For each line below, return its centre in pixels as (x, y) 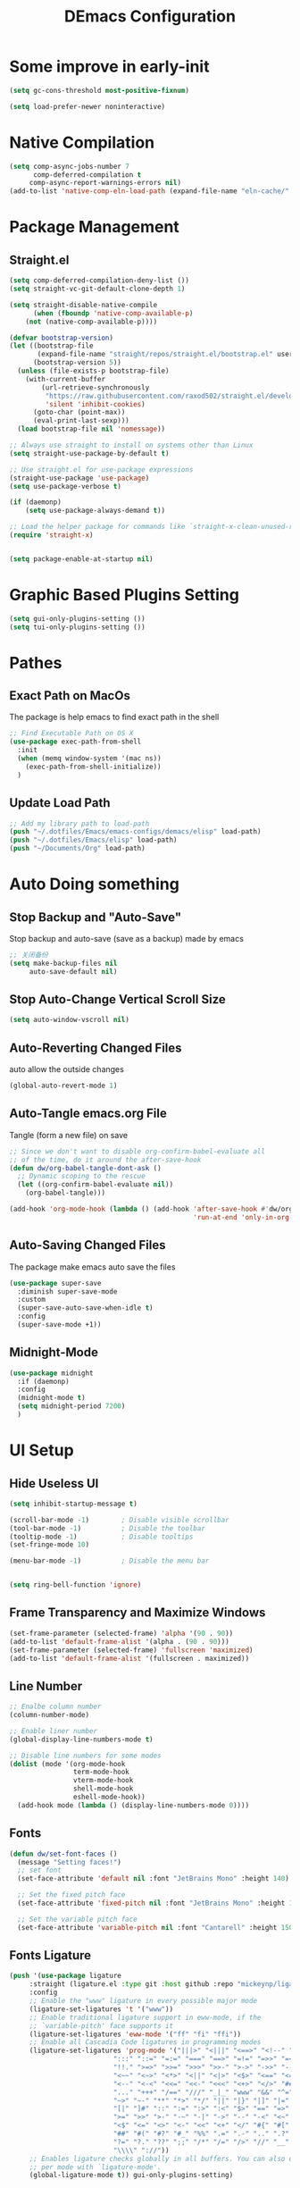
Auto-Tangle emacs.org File (88, 1114)
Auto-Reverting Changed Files (96, 1048)
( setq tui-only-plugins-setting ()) (77, 627)
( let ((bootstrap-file (51, 346)
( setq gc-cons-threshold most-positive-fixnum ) (100, 90)
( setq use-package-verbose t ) (66, 486)
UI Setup (42, 1450)
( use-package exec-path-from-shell (75, 742)
